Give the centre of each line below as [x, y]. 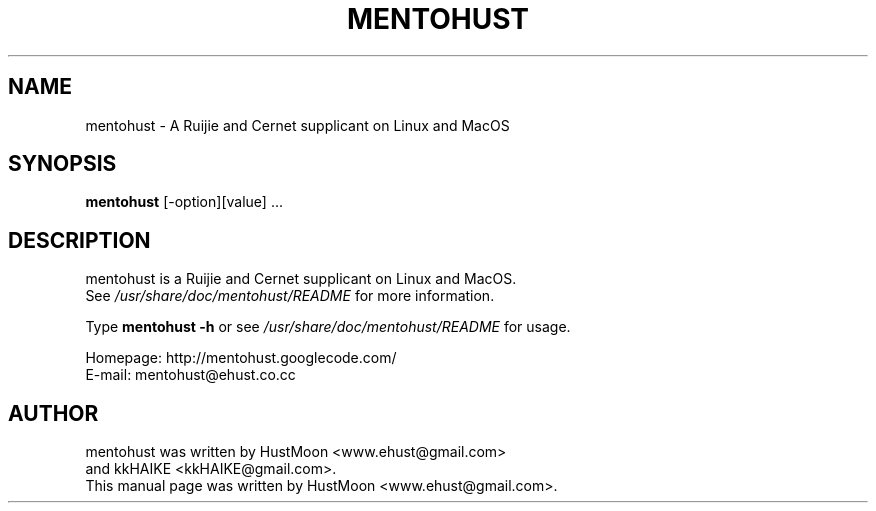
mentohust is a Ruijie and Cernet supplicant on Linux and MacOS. [301, 279]
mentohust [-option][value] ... [184, 202]
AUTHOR [53, 413]
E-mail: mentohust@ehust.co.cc [190, 375]
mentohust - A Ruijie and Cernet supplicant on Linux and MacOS [297, 125]
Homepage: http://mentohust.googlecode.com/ [241, 358]
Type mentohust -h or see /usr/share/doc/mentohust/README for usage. [328, 327]
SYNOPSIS [62, 164]
